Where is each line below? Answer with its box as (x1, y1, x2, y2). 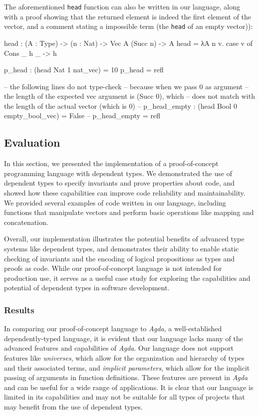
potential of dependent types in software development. (4, 282, 170, 293)
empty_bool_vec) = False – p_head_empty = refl (4, 110, 160, 121)
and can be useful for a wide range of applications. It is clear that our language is (4, 382, 254, 392)
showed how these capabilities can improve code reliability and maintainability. (4, 188, 246, 198)
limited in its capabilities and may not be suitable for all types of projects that (4, 392, 245, 402)
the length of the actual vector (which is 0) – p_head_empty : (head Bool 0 (4, 100, 237, 111)
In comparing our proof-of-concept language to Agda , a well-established (4, 323, 222, 334)
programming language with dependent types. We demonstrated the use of (4, 168, 232, 178)
